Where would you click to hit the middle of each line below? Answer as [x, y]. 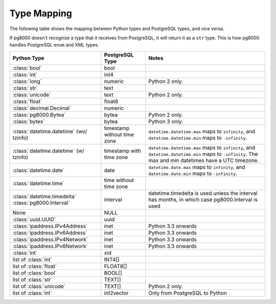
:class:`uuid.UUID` [34, 219]
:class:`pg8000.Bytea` [39, 115]
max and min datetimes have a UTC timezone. [204, 160]
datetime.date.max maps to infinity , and [197, 167]
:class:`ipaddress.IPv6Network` [50, 246]
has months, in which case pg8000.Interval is [203, 199]
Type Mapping [41, 13]
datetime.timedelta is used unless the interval [203, 193]
